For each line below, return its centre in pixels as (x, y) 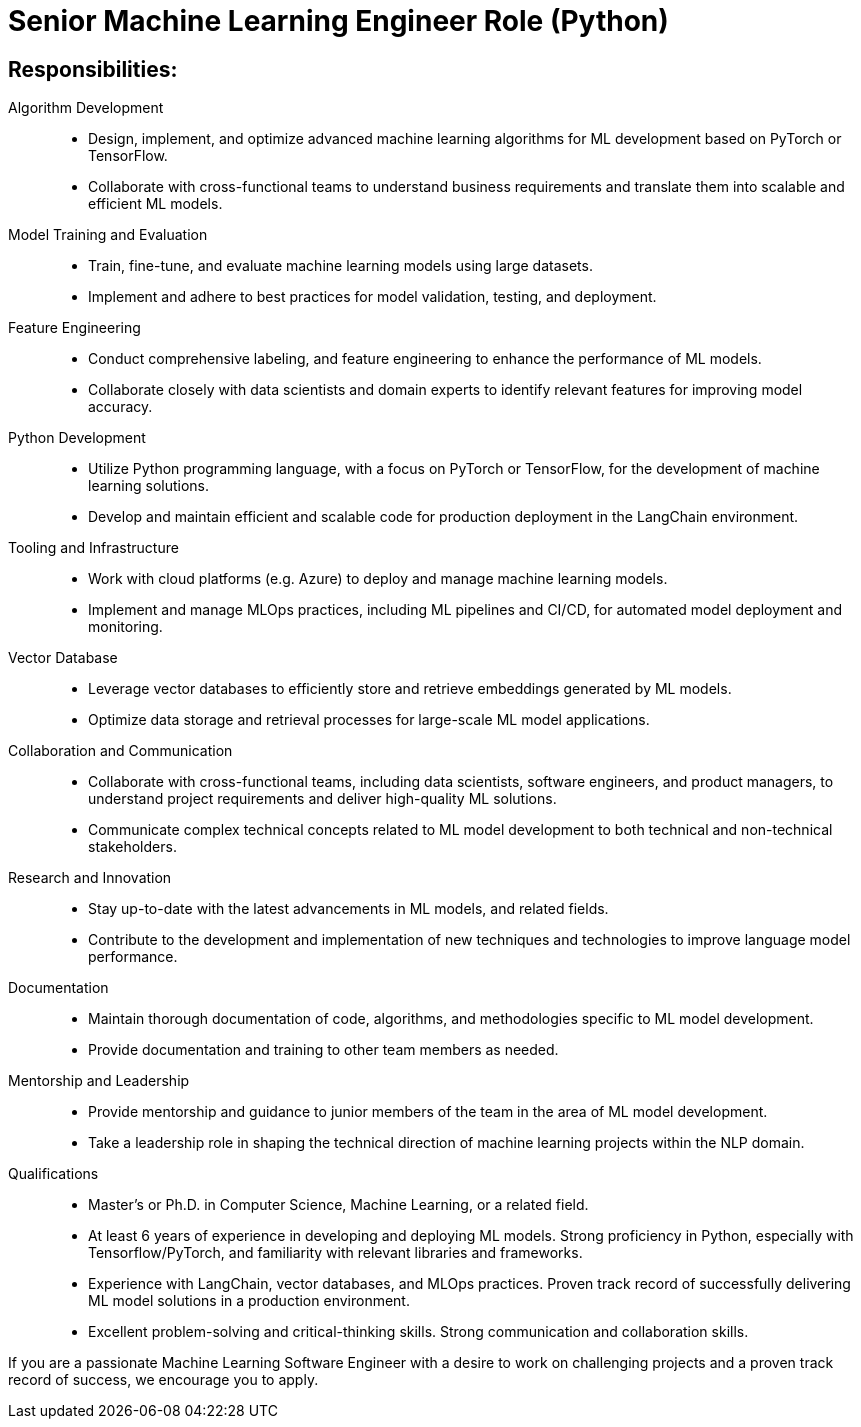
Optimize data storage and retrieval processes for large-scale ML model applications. (369, 720)
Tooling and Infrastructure (93, 548)
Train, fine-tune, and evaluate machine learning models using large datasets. (340, 266)
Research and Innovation (90, 878)
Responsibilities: (93, 69)
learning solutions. (149, 486)
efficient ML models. (155, 204)
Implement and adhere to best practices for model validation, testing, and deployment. (372, 297)
